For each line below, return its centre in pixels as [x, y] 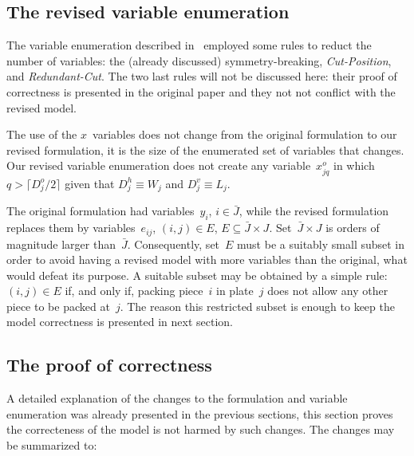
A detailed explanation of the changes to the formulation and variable [177, 398]
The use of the [42, 134]
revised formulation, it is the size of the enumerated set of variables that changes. [205, 149]
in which [354, 165]
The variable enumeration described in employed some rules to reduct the [189, 45]
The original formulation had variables [101, 211]
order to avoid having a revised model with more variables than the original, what [207, 259]
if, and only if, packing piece [134, 291]
